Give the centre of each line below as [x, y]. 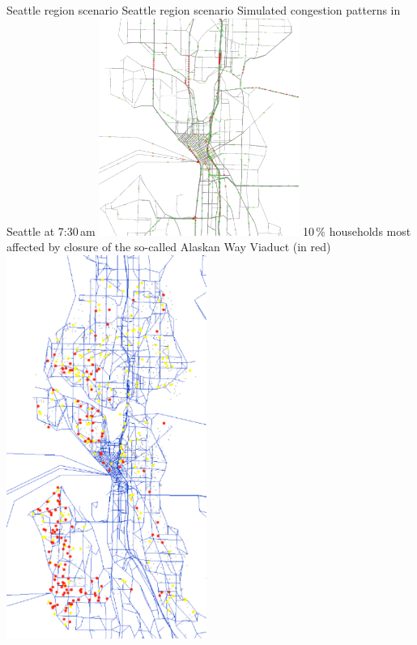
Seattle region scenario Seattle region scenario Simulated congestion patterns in [204, 10]
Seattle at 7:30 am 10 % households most [209, 231]
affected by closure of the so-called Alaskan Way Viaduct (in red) [169, 247]
